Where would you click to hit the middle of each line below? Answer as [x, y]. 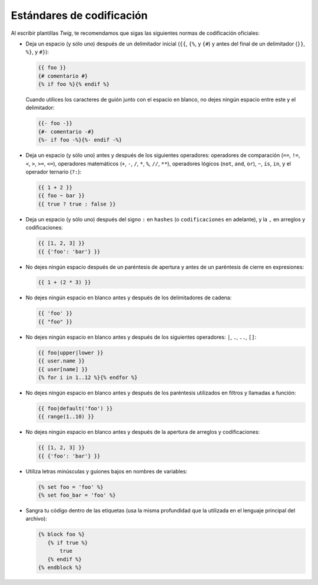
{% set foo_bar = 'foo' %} [77, 495]
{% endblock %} [60, 567]
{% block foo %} [62, 535]
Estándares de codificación [79, 15]
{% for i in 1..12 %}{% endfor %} [88, 377]
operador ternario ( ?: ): [54, 172]
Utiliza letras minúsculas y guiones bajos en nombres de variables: [107, 471]
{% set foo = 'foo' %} [71, 487]
